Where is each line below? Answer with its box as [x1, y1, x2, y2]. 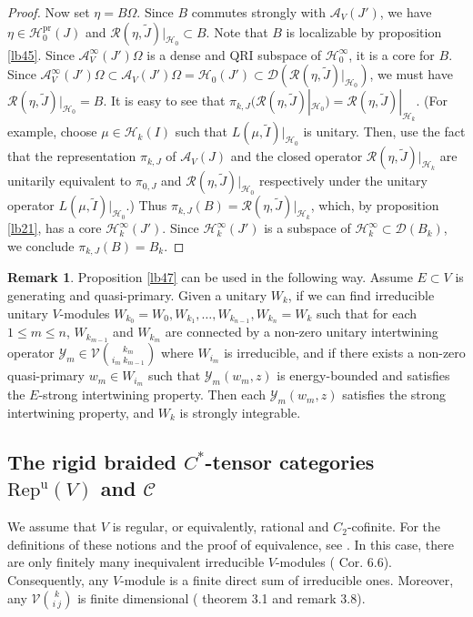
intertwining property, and [7, 403, 155, 421]
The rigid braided [7, 447, 176, 475]
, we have [379, 3, 432, 21]
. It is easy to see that [103, 91, 226, 110]
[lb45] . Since [7, 45, 75, 64]
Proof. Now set [7, 3, 90, 21]
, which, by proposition [310, 196, 439, 215]
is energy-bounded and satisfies [277, 366, 450, 385]
